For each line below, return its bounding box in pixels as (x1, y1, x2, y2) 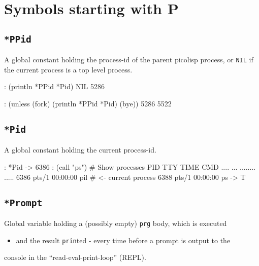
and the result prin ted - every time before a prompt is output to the (16, 235, 231, 245)
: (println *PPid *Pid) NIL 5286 (4, 81, 105, 92)
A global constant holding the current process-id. (4, 144, 156, 155)
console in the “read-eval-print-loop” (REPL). (4, 252, 146, 262)
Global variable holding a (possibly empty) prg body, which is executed (4, 217, 227, 228)
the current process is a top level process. (4, 64, 133, 74)
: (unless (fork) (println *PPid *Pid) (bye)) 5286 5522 (4, 98, 172, 108)
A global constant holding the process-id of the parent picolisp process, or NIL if (4, 54, 253, 65)
